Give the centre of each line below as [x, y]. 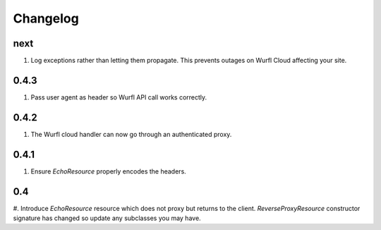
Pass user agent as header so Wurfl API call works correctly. [119, 97]
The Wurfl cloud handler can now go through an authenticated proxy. [131, 134]
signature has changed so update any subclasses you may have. [107, 218]
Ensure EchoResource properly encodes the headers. [108, 171]
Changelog [46, 18]
